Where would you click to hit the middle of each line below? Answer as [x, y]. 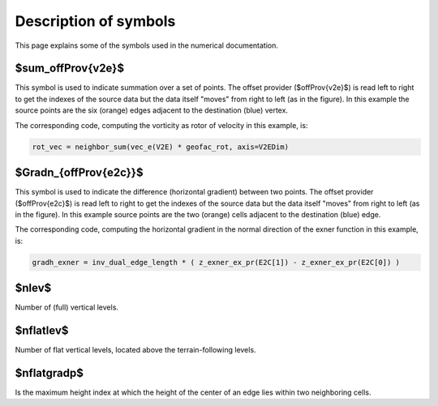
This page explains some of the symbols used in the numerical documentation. [147, 45]
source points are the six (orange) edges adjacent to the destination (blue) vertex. [151, 110]
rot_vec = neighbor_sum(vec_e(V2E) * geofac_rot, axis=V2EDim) [161, 147]
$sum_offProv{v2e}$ [70, 68]
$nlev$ [33, 288]
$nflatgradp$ [49, 373]
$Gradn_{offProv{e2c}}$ [79, 173]
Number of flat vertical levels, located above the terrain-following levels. [135, 350]
